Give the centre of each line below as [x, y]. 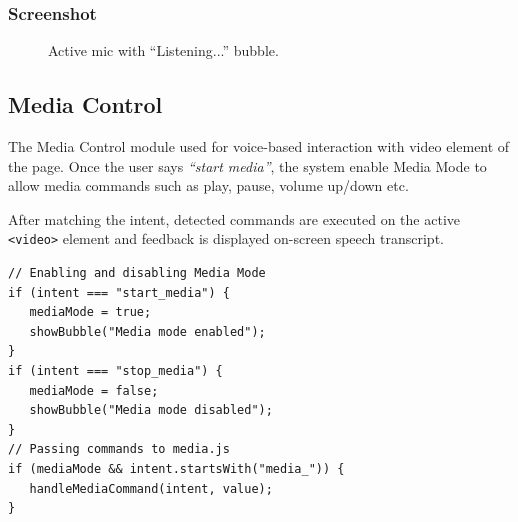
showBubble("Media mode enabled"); [147, 331]
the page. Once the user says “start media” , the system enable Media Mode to [247, 165]
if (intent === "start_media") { [119, 292]
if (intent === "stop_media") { [115, 371]
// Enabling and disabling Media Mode [137, 273]
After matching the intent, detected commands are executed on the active [234, 218]
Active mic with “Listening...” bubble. [163, 50]
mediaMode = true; [90, 312]
